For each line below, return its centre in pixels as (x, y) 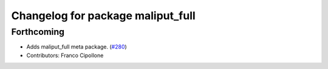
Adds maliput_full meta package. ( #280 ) (77, 47)
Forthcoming (38, 32)
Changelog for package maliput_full (103, 16)
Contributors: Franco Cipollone (65, 55)
